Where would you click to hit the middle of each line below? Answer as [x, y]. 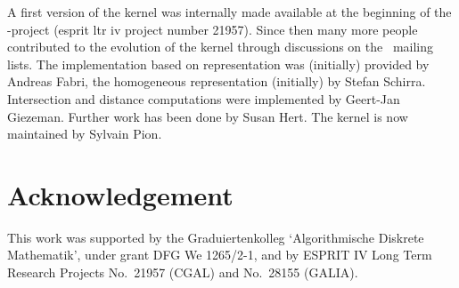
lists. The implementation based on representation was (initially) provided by [218, 64]
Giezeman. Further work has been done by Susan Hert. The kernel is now [208, 116]
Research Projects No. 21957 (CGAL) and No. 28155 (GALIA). [183, 272]
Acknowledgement [120, 194]
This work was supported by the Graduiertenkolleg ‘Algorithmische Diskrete [216, 237]
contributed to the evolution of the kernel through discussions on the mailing [221, 47]
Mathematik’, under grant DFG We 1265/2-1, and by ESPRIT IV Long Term [220, 255]
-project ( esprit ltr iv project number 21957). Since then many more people [213, 29]
